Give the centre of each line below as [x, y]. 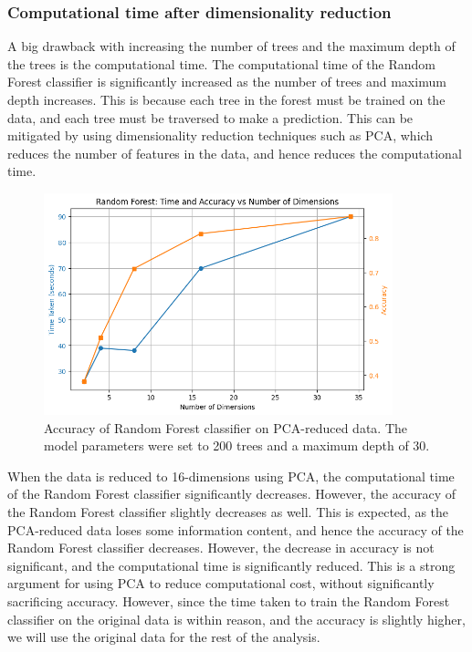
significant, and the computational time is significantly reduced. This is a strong [231, 565]
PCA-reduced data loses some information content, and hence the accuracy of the [236, 529]
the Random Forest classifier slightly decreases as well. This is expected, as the [228, 511]
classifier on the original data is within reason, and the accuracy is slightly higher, [236, 619]
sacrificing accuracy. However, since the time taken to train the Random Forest [229, 600]
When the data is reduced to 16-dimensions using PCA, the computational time [231, 476]
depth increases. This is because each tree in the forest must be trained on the [226, 99]
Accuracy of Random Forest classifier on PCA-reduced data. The [226, 427]
